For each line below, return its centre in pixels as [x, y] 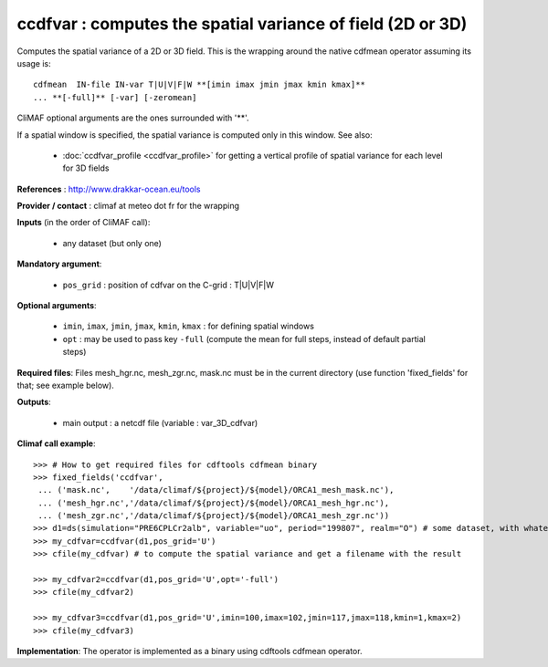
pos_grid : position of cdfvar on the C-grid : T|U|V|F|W [168, 285]
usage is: [34, 63]
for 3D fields [86, 168]
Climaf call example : [56, 443]
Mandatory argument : [59, 264]
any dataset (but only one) [112, 243]
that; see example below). [65, 385]
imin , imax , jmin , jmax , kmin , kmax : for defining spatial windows [189, 326]
